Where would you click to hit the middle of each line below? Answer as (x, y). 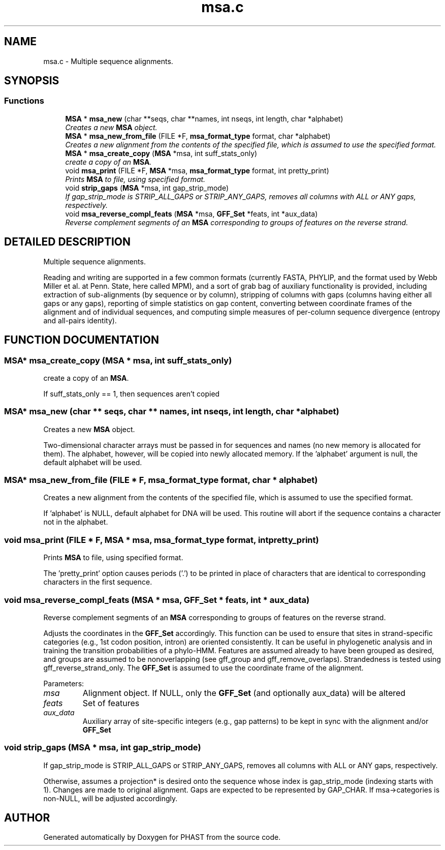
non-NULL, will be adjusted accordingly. (110, 798)
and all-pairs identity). (80, 320)
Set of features (111, 703)
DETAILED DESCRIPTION (68, 242)
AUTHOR (27, 818)
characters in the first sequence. (98, 582)
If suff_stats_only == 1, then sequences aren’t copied (132, 393)
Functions (24, 101)
